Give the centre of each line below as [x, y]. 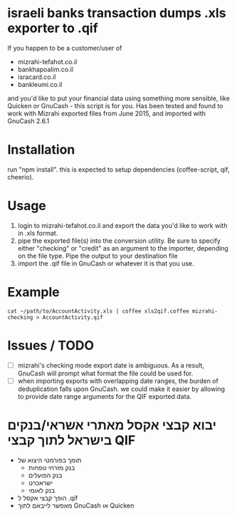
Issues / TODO [51, 345]
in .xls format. [38, 233]
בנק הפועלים [45, 475]
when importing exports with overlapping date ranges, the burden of [118, 381]
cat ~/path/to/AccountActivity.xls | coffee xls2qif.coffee [99, 311]
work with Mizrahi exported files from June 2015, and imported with [107, 113]
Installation [41, 150]
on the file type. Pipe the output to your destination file [98, 256]
